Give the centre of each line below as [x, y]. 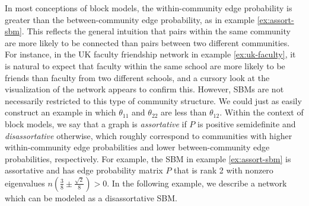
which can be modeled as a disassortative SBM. [91, 197]
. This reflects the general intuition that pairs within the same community [156, 31]
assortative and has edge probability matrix [84, 170]
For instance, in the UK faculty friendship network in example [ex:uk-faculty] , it [150, 54]
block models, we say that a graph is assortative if [96, 123]
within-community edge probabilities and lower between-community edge [137, 147]
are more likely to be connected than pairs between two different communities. [147, 42]
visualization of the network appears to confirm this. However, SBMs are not [144, 89]
